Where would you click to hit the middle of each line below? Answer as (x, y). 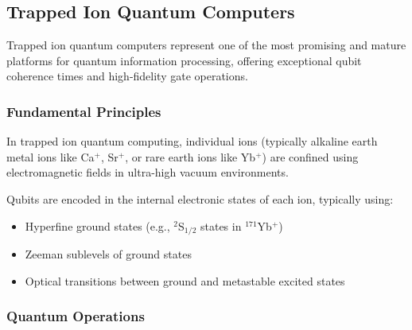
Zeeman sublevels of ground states (108, 254)
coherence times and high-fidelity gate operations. (127, 76)
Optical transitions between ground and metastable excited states (185, 280)
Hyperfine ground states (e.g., (97, 225)
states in (221, 225)
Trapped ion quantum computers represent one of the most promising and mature (206, 45)
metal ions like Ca (51, 156)
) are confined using (310, 156)
